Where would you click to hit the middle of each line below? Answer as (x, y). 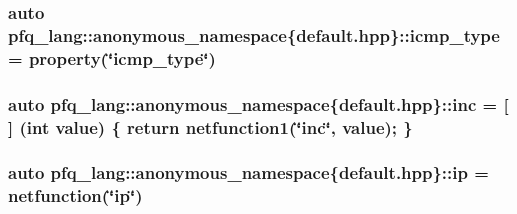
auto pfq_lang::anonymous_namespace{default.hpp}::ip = (248, 172)
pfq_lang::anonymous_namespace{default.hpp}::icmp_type (254, 34)
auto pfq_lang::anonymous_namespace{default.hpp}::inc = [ (258, 103)
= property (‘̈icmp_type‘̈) (112, 57)
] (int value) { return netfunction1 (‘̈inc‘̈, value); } (210, 126)
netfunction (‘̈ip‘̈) (75, 195)
